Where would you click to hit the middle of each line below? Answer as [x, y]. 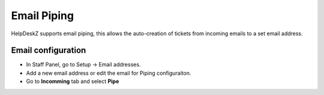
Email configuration [49, 50]
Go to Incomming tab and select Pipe [73, 81]
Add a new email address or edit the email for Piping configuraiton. [109, 73]
